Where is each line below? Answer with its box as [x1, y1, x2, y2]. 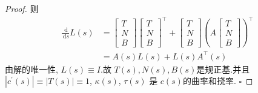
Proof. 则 [5, 2, 39, 14]
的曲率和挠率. [182, 74, 236, 87]
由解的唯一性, [5, 62, 58, 75]
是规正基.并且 [196, 62, 250, 75]
